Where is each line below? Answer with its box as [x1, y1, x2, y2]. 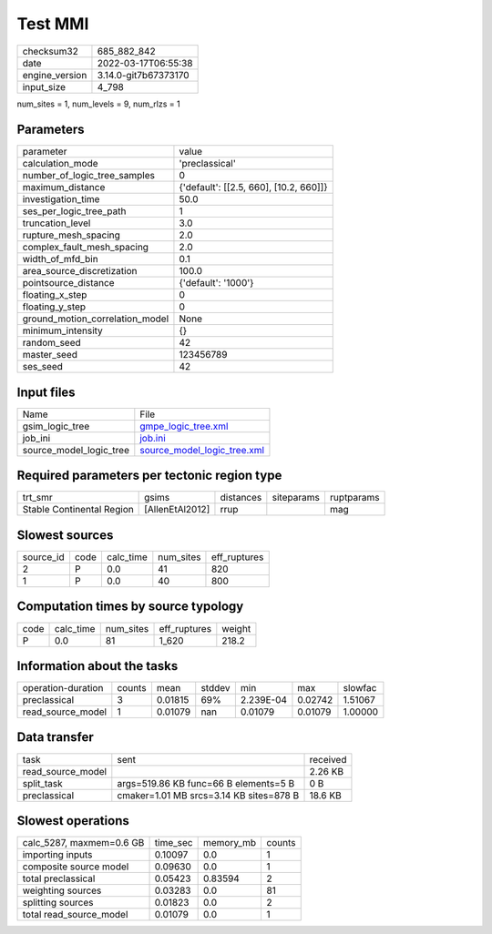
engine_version [22, 68, 87, 81]
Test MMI [16, 14, 89, 34]
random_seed [22, 337, 81, 350]
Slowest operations [16, 813, 129, 828]
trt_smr [22, 492, 54, 504]
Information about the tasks [16, 658, 179, 674]
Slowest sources [16, 527, 114, 543]
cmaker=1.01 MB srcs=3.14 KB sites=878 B [117, 788, 300, 801]
